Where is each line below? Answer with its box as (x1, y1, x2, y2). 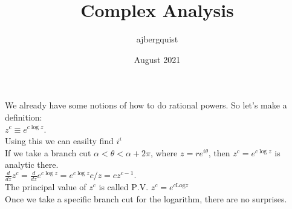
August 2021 (134, 53, 181, 65)
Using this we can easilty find (5, 134, 114, 147)
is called (99, 181, 129, 193)
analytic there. (5, 158, 59, 171)
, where (150, 146, 178, 159)
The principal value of (5, 181, 86, 193)
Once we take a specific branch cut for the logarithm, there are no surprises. (5, 192, 287, 205)
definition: (5, 110, 42, 123)
